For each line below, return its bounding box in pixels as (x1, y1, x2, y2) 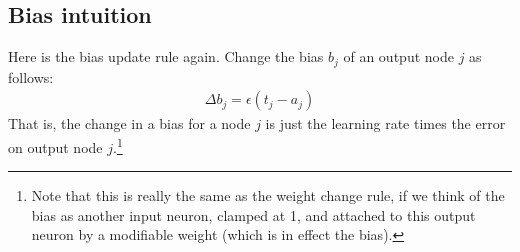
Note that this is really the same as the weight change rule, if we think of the (31, 185, 505, 206)
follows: (8, 66, 54, 87)
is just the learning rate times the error (265, 113, 506, 134)
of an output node (343, 46, 454, 67)
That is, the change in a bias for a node (8, 113, 251, 134)
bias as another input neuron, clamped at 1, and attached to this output (31, 204, 476, 225)
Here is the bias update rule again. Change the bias (8, 46, 324, 67)
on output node (8, 136, 103, 157)
